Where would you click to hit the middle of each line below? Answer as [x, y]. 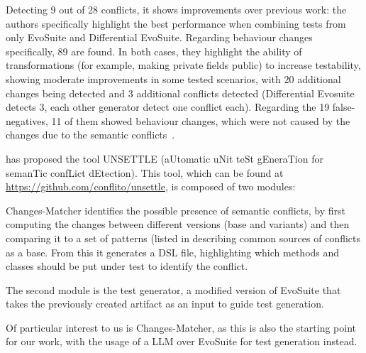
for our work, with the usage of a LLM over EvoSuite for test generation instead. [182, 341]
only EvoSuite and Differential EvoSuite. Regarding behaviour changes [159, 37]
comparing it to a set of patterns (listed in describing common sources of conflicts [183, 238]
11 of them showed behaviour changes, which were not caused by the [201, 120]
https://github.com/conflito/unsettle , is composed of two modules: [151, 186]
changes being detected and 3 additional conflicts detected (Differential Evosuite [180, 93]
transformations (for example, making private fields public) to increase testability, [183, 65]
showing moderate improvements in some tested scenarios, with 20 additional [173, 78]
